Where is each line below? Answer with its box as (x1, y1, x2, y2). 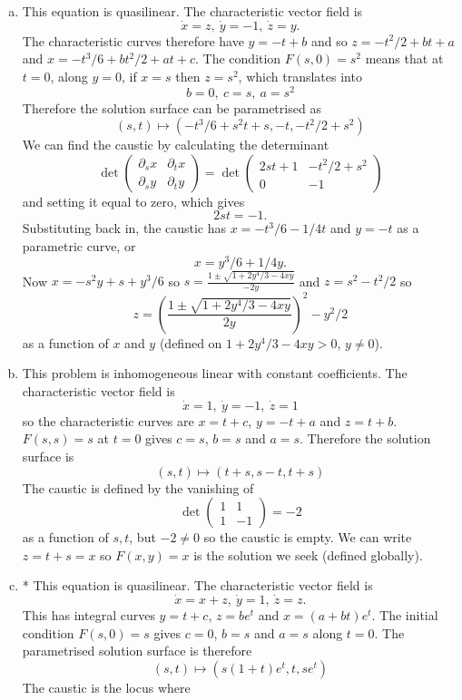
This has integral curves (22, 606, 155, 625)
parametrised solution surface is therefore (22, 641, 252, 660)
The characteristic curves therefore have (22, 31, 244, 50)
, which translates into (238, 67, 362, 85)
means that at (365, 49, 444, 68)
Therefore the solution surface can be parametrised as (22, 98, 321, 117)
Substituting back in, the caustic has (22, 219, 227, 238)
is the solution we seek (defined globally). (193, 545, 423, 564)
